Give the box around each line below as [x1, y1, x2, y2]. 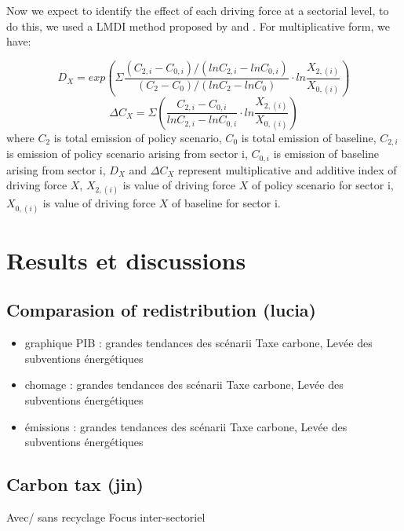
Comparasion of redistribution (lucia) [6, 298, 316, 322]
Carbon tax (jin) [6, 472, 144, 496]
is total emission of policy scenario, [53, 129, 222, 145]
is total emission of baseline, [241, 129, 377, 145]
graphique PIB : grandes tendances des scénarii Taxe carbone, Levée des [24, 335, 373, 351]
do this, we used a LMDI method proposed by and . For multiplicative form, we [6, 17, 390, 34]
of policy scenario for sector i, [251, 177, 394, 193]
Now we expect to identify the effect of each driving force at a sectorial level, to [6, 2, 389, 18]
